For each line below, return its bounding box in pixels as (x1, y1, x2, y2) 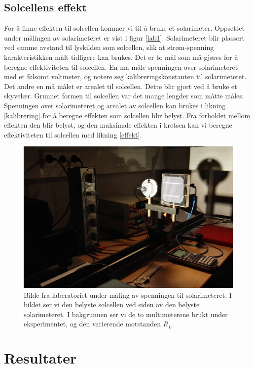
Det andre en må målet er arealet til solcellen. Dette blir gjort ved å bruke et (4, 81, 237, 91)
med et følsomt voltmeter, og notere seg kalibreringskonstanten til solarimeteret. (4, 71, 247, 82)
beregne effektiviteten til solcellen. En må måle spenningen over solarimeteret (4, 61, 238, 72)
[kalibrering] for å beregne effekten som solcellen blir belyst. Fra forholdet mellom (4, 110, 251, 120)
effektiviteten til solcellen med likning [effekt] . (4, 129, 142, 139)
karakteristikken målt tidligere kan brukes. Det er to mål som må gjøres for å (4, 51, 238, 62)
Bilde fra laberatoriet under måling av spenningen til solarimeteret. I (24, 289, 232, 300)
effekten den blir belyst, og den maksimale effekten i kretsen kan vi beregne (4, 120, 232, 130)
